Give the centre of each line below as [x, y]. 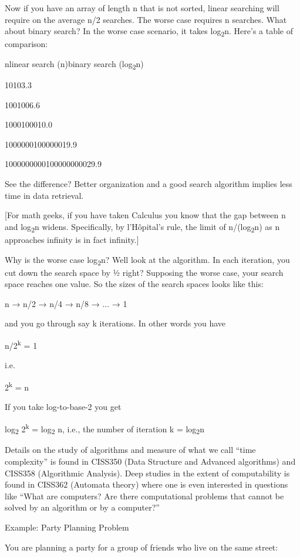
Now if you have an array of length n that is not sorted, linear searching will [142, 8]
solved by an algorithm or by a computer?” [82, 507]
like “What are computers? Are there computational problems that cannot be [144, 496]
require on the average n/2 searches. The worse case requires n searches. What [146, 19]
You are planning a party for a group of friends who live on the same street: [141, 547]
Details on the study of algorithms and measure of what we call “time [130, 450]
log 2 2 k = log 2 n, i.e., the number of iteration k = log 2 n [105, 428]
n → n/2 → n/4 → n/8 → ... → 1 [66, 303]
